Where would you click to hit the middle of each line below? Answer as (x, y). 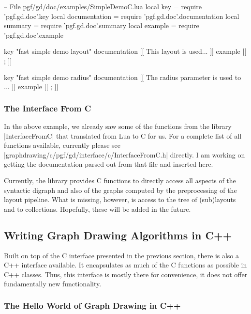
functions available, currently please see (62, 145)
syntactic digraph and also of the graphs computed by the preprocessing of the (120, 190)
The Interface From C (48, 108)
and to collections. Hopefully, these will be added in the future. (97, 209)
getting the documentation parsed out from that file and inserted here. (109, 164)
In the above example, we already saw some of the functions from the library (118, 126)
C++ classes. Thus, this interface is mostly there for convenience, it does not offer (126, 274)
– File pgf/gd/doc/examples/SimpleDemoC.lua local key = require (103, 6)
